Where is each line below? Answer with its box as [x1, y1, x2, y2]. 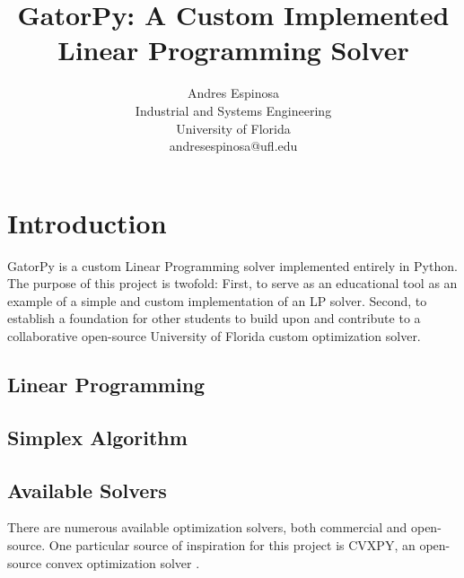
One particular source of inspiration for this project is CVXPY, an [48, 535, 416, 554]
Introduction [7, 204, 167, 241]
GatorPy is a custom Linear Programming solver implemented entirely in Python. [7, 256, 458, 275]
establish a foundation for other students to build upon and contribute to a [7, 309, 421, 328]
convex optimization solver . [45, 553, 200, 572]
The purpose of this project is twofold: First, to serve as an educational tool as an [7, 274, 458, 293]
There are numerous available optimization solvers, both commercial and [7, 518, 407, 537]
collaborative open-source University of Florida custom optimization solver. [7, 327, 421, 345]
